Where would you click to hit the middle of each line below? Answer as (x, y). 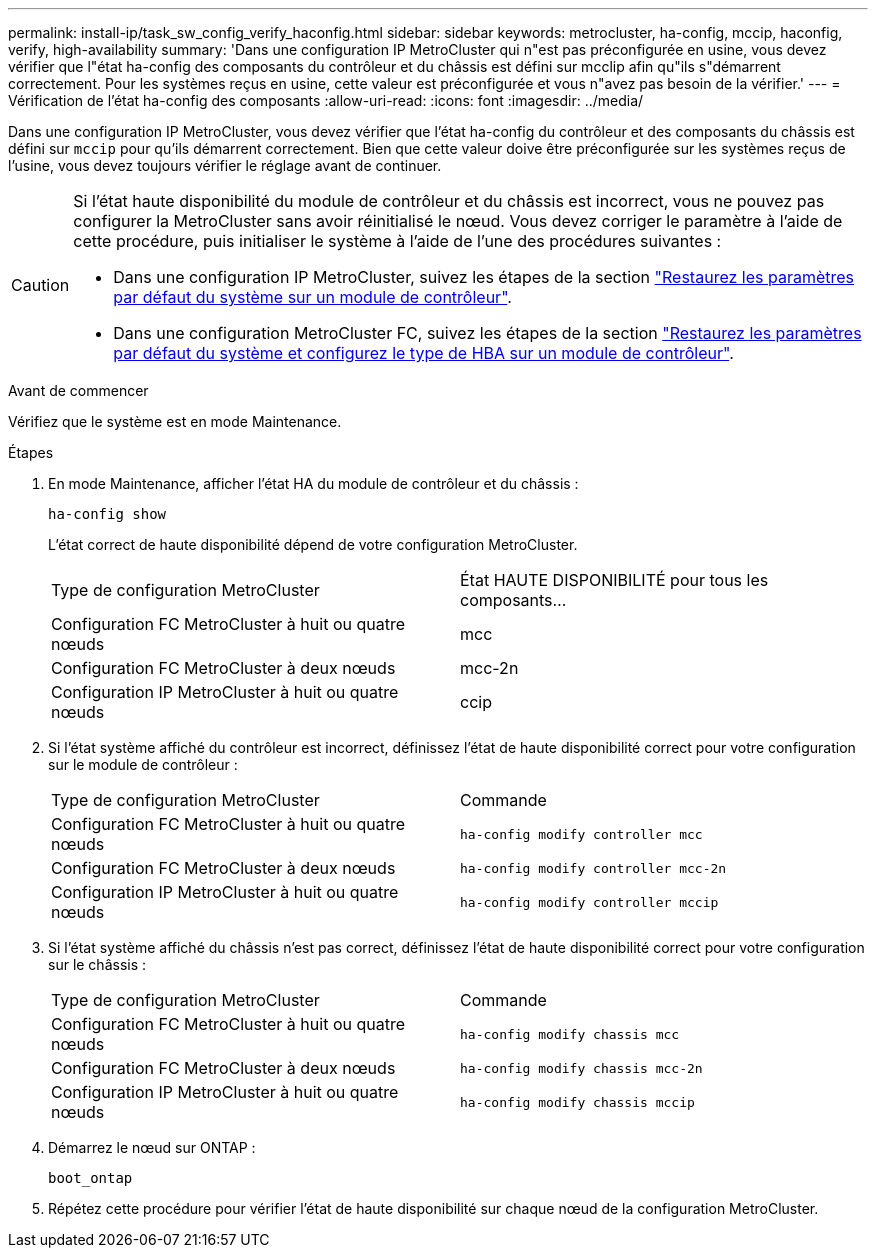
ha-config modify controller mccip (589, 902)
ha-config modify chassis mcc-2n (581, 1068)
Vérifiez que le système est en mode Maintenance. (175, 421)
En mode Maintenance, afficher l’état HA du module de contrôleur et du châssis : (313, 483)
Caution (40, 285)
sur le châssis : (97, 964)
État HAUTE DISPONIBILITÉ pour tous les (614, 580)
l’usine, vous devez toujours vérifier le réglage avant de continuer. (225, 165)
